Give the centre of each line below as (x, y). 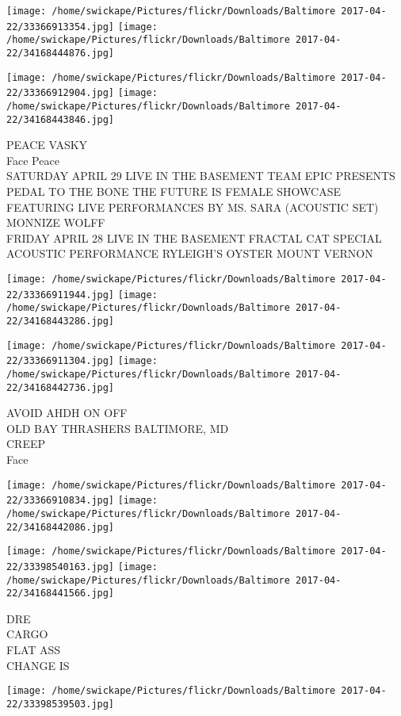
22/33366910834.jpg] (61, 501)
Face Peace (33, 160)
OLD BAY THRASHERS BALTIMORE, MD (118, 428)
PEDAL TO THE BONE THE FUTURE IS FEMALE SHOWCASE (174, 191)
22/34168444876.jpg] (61, 53)
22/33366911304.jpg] (61, 361)
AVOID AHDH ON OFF (67, 413)
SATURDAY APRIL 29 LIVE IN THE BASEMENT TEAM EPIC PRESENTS (201, 176)
